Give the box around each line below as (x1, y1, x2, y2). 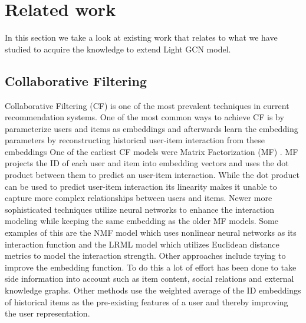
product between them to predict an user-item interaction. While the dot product (5, 169, 300, 181)
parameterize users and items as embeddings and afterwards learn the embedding (5, 122, 298, 134)
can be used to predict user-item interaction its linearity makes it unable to (5, 180, 277, 192)
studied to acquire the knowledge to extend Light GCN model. (5, 42, 231, 55)
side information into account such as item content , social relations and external (5, 272, 294, 285)
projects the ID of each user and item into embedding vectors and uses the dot (5, 157, 289, 169)
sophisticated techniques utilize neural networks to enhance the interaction (5, 203, 274, 215)
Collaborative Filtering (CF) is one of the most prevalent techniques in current (5, 99, 289, 111)
